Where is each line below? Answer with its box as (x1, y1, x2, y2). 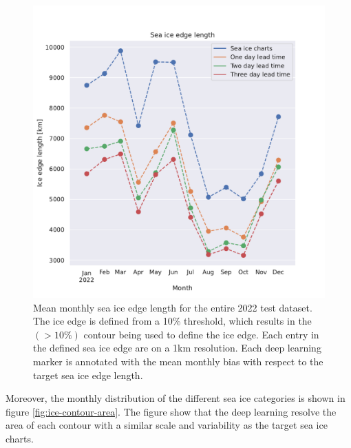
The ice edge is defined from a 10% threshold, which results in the (33, 314, 312, 328)
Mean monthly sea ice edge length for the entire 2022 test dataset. (33, 300, 312, 314)
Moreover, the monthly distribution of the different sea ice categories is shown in (6, 391, 345, 405)
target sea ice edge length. (33, 367, 143, 382)
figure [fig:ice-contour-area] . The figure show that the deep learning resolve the (6, 404, 337, 418)
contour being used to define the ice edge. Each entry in (83, 327, 319, 341)
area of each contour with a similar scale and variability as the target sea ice (6, 418, 328, 432)
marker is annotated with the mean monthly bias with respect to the (33, 354, 323, 368)
